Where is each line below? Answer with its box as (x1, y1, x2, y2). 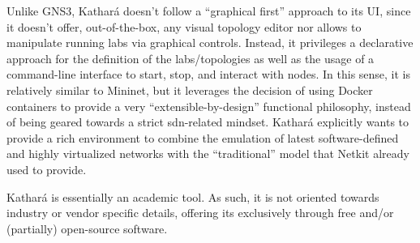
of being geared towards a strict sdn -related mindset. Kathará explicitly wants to (6, 113, 409, 130)
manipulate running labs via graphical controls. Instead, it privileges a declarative (6, 34, 414, 51)
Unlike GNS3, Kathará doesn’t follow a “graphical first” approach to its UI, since (6, 2, 411, 19)
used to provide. (6, 160, 87, 177)
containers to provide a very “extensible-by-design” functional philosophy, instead (6, 97, 411, 114)
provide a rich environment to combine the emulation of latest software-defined (6, 129, 399, 146)
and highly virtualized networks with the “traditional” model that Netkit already (6, 145, 409, 162)
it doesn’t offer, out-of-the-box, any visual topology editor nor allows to (6, 18, 362, 35)
